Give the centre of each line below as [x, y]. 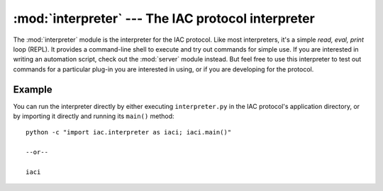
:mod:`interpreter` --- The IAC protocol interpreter [164, 18]
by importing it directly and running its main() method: [94, 116]
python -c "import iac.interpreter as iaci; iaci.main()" [129, 132]
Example [33, 89]
